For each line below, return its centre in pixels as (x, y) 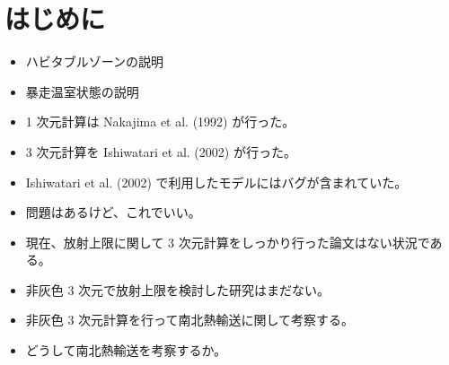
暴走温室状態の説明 (82, 91)
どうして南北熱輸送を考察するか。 (126, 350)
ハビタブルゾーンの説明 (95, 61)
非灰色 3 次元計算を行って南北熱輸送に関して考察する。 (189, 320)
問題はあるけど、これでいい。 (113, 212)
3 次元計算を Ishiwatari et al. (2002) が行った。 (161, 151)
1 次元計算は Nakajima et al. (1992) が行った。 (160, 122)
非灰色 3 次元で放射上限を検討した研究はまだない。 (178, 289)
